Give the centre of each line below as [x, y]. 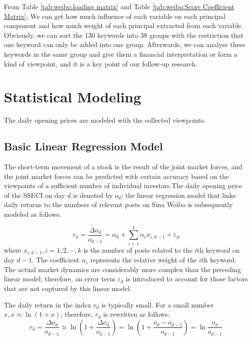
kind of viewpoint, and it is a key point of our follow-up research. [101, 63]
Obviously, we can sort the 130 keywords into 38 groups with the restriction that [124, 35]
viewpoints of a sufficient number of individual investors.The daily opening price [123, 186]
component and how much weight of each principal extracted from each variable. [124, 25]
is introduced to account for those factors [187, 279]
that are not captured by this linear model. [68, 288]
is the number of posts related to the [138, 250]
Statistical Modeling [73, 97]
